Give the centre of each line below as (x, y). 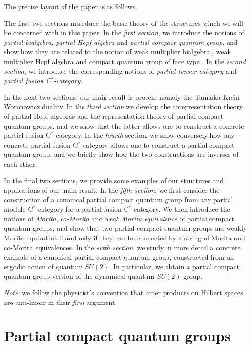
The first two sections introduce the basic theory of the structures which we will (124, 23)
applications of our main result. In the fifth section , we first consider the (112, 190)
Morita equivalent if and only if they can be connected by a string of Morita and (125, 238)
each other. (21, 163)
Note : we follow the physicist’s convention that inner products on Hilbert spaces (124, 293)
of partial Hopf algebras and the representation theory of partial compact (114, 116)
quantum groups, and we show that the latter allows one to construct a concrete (124, 125)
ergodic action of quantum (43, 266)
